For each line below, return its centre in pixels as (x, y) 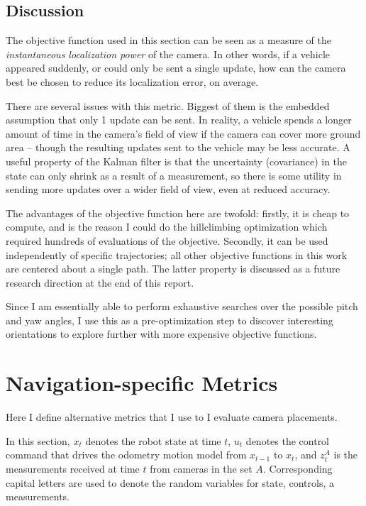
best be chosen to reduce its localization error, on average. (132, 81)
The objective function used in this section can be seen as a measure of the (168, 40)
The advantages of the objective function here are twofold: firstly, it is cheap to (178, 213)
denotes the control (288, 440)
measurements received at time (73, 468)
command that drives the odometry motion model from (126, 455)
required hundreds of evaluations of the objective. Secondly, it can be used (167, 240)
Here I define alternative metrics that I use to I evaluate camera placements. (172, 417)
